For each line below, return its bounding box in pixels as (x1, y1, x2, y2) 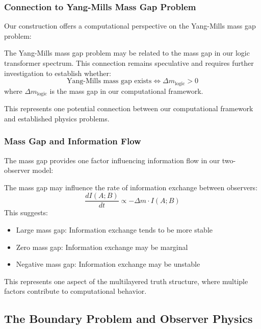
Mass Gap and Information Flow (4, 135, 141, 147)
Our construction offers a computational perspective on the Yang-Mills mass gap (4, 20, 256, 31)
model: (32, 165, 54, 175)
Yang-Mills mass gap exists (66, 78, 152, 85)
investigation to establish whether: (4, 67, 111, 78)
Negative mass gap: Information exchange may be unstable (16, 259, 200, 269)
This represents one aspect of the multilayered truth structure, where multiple (4, 275, 248, 286)
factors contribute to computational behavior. (4, 286, 147, 296)
